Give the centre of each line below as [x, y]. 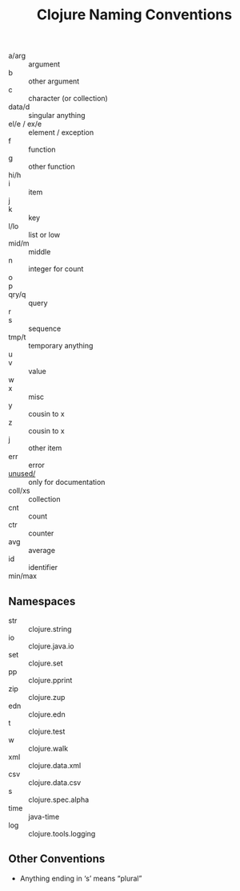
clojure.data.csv [55, 783]
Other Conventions [57, 859]
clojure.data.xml [55, 765]
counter [41, 533]
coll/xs [19, 490]
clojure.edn [47, 714]
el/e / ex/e [25, 124]
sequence [45, 329]
